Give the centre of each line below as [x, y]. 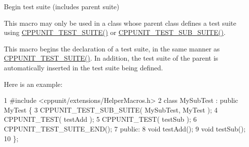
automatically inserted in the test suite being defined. [83, 67]
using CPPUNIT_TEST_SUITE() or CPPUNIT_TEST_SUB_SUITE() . [115, 32]
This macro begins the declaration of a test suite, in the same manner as [112, 48]
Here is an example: [33, 84]
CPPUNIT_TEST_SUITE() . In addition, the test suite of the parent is [111, 58]
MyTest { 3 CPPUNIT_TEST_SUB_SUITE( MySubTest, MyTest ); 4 [111, 109]
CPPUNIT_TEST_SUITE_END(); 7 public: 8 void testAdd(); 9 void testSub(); [125, 128]
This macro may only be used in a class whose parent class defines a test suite [120, 23]
